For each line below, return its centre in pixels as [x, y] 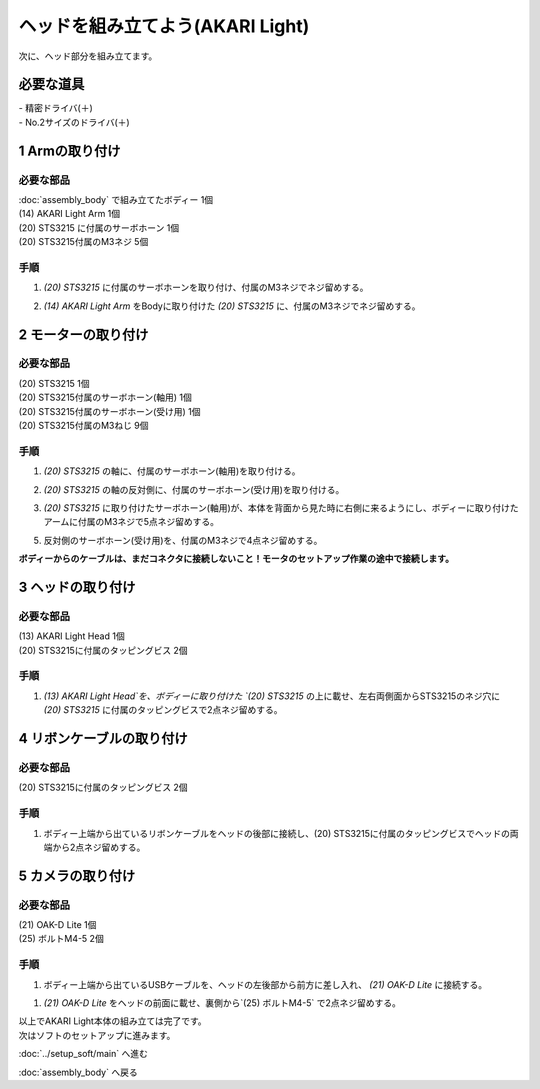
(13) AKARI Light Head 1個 [71, 636]
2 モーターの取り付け [83, 334]
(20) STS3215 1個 [54, 383]
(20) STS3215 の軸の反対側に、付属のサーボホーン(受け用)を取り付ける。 [194, 489]
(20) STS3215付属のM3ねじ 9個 [83, 426]
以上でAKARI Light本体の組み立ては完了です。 [112, 1021]
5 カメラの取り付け [77, 875]
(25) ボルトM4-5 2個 [61, 939]
